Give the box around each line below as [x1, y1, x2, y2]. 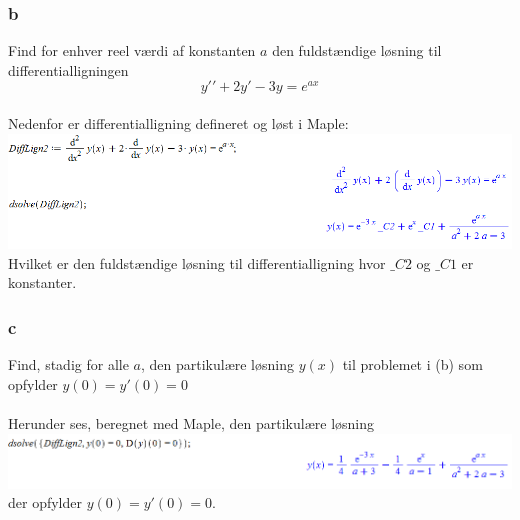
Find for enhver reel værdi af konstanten [8, 40, 256, 61]
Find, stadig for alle [8, 354, 129, 375]
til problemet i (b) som [342, 354, 483, 375]
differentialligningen [8, 59, 129, 80]
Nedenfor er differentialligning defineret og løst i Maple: [8, 113, 349, 133]
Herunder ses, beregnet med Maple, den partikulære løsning [8, 412, 375, 433]
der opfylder [8, 492, 82, 513]
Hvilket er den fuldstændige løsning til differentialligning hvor [8, 252, 386, 273]
